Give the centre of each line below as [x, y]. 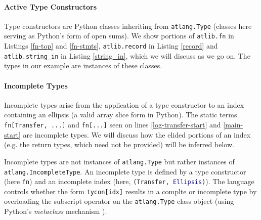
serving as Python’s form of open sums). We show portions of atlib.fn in [119, 36]
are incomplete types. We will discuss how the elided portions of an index [137, 134]
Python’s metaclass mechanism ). [56, 211]
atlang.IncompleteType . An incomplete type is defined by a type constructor [125, 171]
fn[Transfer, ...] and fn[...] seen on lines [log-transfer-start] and [113, 124]
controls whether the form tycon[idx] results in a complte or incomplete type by [130, 191]
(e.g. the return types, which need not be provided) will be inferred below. [119, 144]
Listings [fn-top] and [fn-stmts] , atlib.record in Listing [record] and [111, 46]
